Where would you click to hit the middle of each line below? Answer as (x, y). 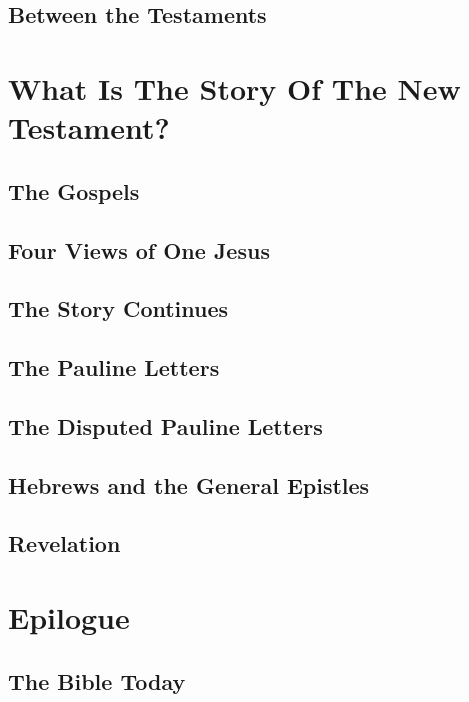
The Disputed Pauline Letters (165, 425)
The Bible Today (97, 680)
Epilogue (69, 617)
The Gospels (74, 190)
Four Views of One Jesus (139, 249)
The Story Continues (118, 308)
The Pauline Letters (114, 367)
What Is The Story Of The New (234, 87)
